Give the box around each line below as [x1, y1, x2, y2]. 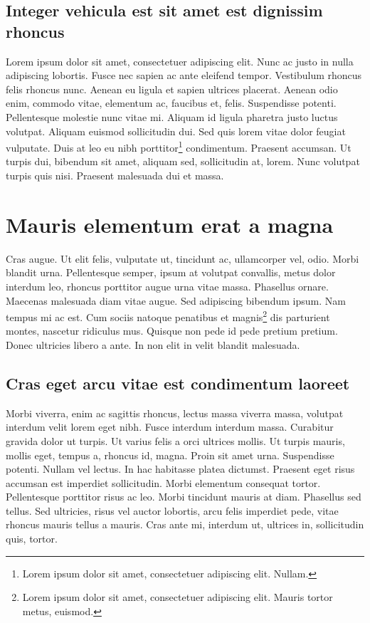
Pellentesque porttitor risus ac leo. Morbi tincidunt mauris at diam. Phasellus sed [6, 489, 361, 504]
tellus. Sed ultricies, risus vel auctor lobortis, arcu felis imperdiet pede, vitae [6, 503, 339, 518]
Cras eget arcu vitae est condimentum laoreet [6, 372, 350, 394]
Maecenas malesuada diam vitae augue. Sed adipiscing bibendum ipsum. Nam [6, 293, 346, 308]
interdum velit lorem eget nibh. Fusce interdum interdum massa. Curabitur [6, 419, 334, 434]
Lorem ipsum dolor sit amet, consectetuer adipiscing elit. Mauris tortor [22, 590, 333, 604]
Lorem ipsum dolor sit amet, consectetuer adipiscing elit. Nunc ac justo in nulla [6, 53, 354, 68]
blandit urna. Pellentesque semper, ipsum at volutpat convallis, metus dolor [6, 265, 336, 280]
